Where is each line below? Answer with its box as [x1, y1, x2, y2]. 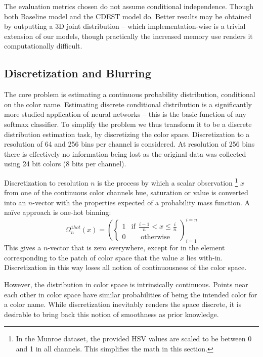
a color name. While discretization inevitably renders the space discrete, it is [4, 299, 242, 309]
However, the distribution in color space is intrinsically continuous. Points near [4, 279, 248, 290]
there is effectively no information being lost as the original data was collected [4, 148, 246, 159]
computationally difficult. [4, 40, 82, 51]
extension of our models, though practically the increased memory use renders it [4, 30, 253, 41]
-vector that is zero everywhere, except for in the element [48, 242, 225, 253]
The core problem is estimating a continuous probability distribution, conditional [4, 89, 255, 100]
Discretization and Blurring [4, 65, 151, 81]
